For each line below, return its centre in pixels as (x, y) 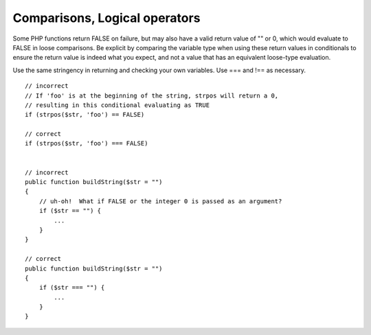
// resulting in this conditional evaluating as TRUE (117, 105)
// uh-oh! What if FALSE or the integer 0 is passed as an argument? (160, 201)
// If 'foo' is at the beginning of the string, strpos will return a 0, (152, 95)
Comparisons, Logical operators (106, 18)
